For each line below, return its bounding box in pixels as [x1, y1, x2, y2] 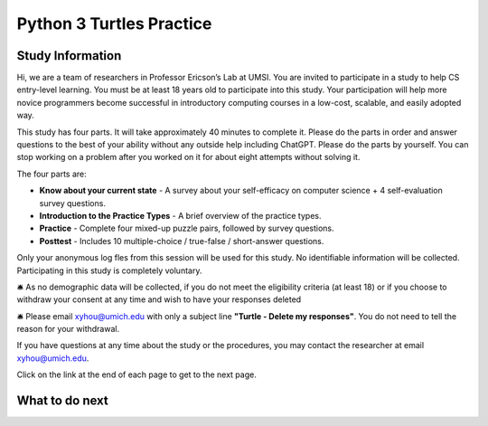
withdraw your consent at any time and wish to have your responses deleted [16, 294, 302, 305]
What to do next [16, 393, 108, 409]
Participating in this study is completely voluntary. [16, 265, 202, 276]
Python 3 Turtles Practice [16, 14, 212, 33]
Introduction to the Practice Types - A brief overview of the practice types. [39, 210, 322, 221]
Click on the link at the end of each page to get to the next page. [16, 369, 257, 380]
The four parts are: [16, 168, 87, 179]
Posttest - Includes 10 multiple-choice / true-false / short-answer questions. [39, 235, 324, 246]
